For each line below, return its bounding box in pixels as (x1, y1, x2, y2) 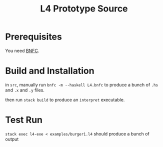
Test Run (5, 114, 42, 125)
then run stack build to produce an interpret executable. (5, 96, 125, 102)
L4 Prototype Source (39, 3, 128, 14)
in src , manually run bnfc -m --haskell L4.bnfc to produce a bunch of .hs (5, 81, 158, 87)
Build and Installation (5, 65, 94, 76)
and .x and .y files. (5, 87, 45, 93)
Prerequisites (5, 31, 62, 42)
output (5, 136, 19, 142)
